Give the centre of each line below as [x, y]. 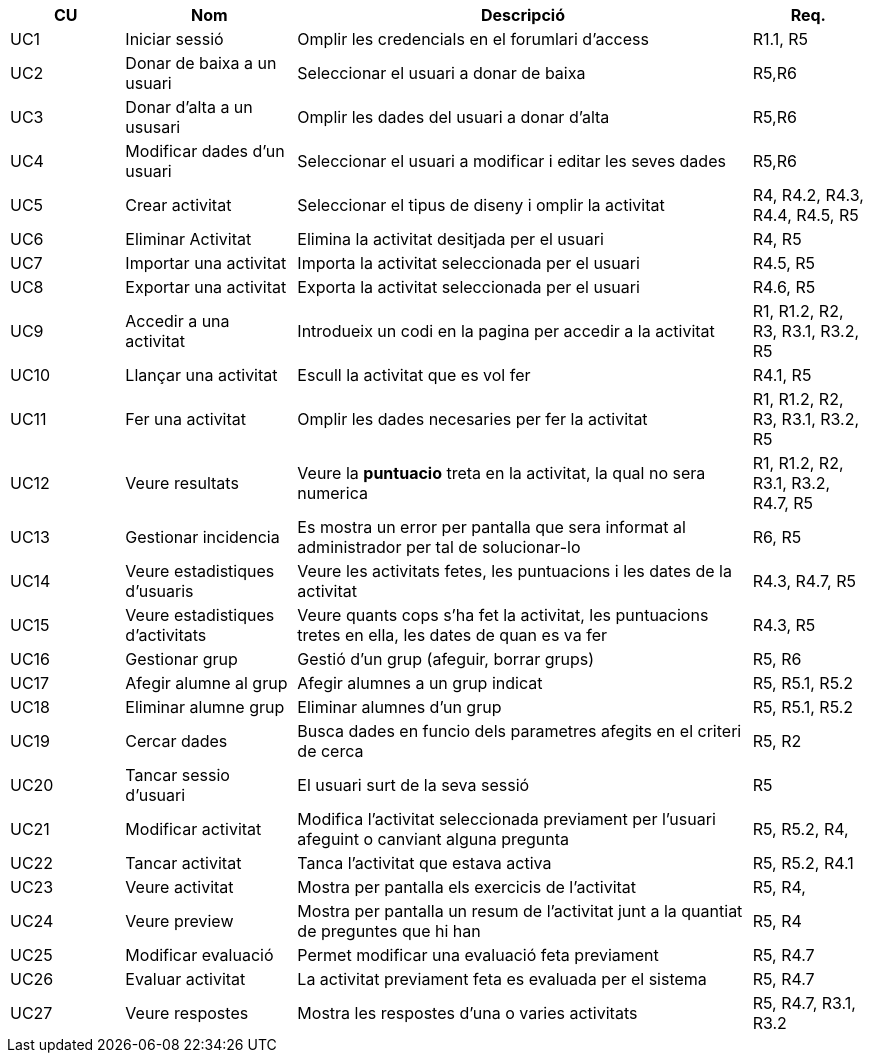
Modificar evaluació [199, 955]
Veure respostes [187, 1013]
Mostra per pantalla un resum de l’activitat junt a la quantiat [520, 911]
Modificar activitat [193, 829]
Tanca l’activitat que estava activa [424, 863]
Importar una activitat [206, 263]
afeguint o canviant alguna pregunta [433, 839]
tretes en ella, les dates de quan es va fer [452, 635]
